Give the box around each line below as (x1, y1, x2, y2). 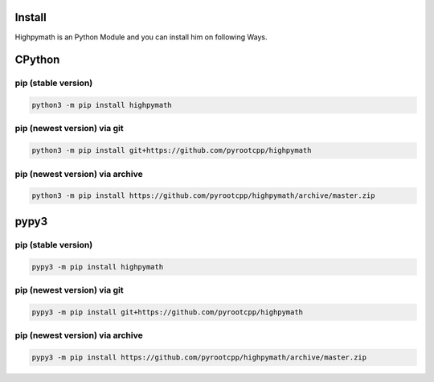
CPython (14, 53, 60, 67)
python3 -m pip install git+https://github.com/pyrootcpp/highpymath (31, 146, 312, 155)
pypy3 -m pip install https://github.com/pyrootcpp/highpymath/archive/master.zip (31, 352, 367, 362)
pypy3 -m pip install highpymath (31, 262, 164, 271)
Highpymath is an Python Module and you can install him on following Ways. (14, 32, 268, 42)
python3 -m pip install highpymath (31, 101, 172, 110)
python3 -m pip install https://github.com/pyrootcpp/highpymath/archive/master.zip (31, 191, 375, 200)
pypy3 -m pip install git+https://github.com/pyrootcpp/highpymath (31, 307, 304, 317)
